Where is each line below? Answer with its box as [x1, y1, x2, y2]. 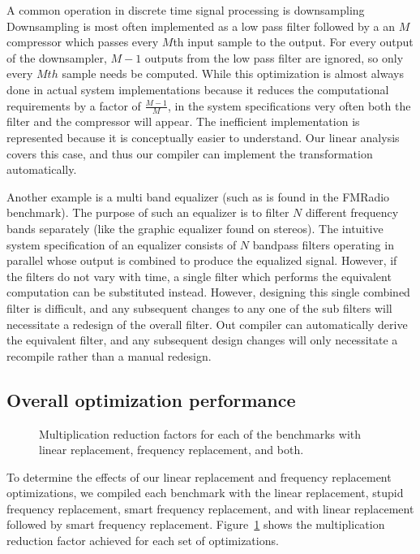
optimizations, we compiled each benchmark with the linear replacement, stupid [6, 484, 404, 501]
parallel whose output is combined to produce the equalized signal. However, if [6, 252, 397, 269]
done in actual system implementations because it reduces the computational [6, 80, 389, 97]
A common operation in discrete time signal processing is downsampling [6, 2, 365, 18]
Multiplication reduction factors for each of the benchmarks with [39, 425, 362, 442]
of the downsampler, [6, 49, 107, 66]
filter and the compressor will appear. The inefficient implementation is [6, 113, 360, 130]
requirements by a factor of [6, 97, 141, 114]
